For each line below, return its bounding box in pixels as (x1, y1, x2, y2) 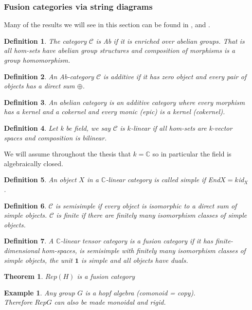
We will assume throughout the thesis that (4, 149, 131, 159)
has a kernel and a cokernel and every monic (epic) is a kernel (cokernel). (4, 106, 225, 117)
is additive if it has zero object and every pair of (103, 71, 247, 81)
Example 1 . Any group (4, 287, 75, 297)
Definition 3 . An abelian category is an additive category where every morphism (4, 97, 245, 107)
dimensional (4, 245, 39, 255)
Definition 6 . (4, 200, 47, 210)
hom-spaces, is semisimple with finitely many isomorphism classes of (42, 245, 246, 255)
